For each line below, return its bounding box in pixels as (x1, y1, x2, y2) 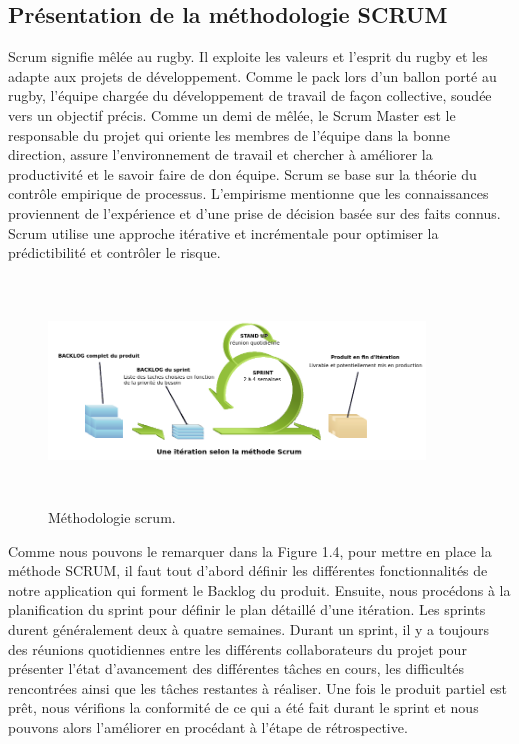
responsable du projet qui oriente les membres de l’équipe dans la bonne (8, 124, 450, 145)
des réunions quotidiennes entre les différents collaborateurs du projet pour (8, 638, 467, 659)
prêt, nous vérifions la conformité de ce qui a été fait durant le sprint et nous (8, 697, 479, 718)
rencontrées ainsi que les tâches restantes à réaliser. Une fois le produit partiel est (8, 677, 508, 698)
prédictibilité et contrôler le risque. (8, 242, 221, 263)
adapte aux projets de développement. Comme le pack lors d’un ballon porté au (8, 65, 497, 86)
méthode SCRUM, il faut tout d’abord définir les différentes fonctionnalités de (8, 560, 488, 581)
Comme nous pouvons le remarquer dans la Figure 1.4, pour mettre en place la (8, 540, 492, 561)
